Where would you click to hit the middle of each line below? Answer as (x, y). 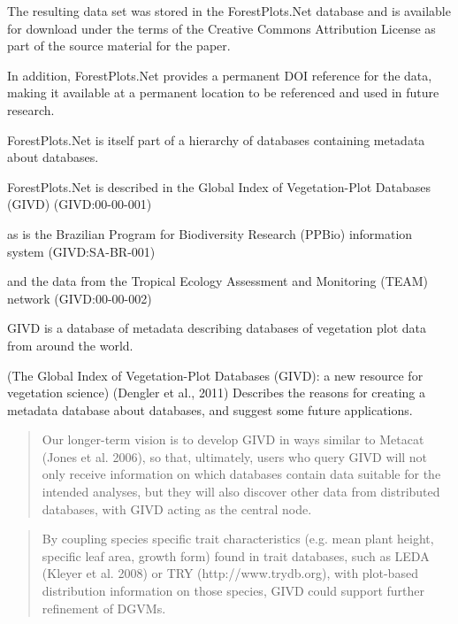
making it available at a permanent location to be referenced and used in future (223, 92)
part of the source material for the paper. (119, 46)
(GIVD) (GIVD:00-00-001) (80, 204)
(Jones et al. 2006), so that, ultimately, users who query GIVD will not (235, 456)
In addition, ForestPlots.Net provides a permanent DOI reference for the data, (220, 75)
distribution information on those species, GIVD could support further (233, 591)
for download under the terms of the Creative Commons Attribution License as (221, 28)
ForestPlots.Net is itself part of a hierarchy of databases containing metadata (216, 139)
